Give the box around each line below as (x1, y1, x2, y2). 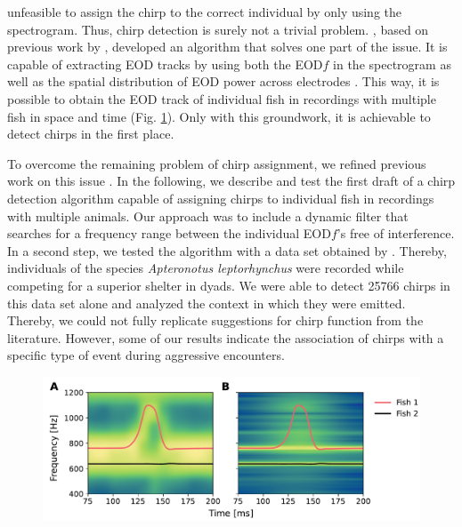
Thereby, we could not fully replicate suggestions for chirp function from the (7, 311, 424, 330)
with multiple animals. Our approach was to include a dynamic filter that (7, 206, 409, 225)
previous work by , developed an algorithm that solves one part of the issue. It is (7, 37, 448, 56)
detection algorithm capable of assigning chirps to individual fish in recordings (7, 188, 434, 207)
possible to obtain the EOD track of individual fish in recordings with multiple (7, 89, 436, 108)
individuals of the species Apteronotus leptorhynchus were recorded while (7, 259, 404, 277)
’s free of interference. (336, 224, 455, 243)
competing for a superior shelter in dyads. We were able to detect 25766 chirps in (7, 275, 450, 294)
